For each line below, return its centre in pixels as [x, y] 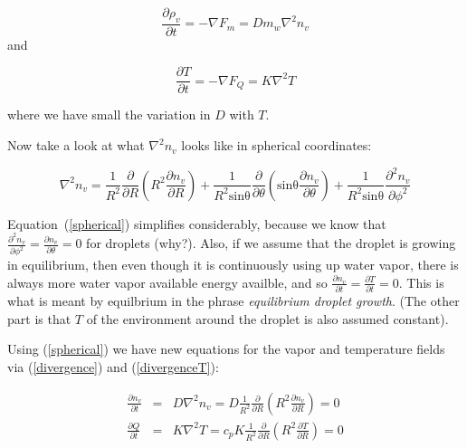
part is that [39, 318]
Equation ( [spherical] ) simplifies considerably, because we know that [197, 223]
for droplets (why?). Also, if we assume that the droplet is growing [271, 243]
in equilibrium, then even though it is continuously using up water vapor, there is [233, 265]
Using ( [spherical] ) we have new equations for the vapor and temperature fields [226, 349]
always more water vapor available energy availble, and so [167, 282]
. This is [421, 282]
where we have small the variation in [109, 114]
